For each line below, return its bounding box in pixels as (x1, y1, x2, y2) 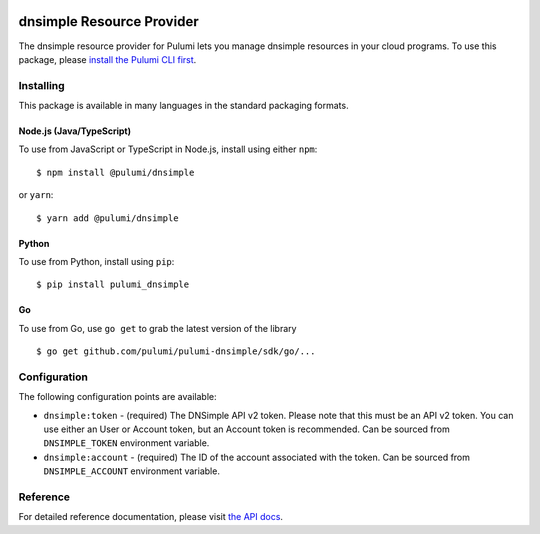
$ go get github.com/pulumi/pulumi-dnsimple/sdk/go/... (36, 346, 316, 357)
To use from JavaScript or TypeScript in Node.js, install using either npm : (18, 143, 318, 155)
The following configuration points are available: (18, 391, 217, 403)
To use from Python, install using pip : (18, 256, 175, 267)
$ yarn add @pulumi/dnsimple (36, 212, 179, 224)
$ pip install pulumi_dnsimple (36, 279, 190, 290)
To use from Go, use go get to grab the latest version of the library (18, 322, 297, 334)
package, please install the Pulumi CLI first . (18, 53, 197, 65)
